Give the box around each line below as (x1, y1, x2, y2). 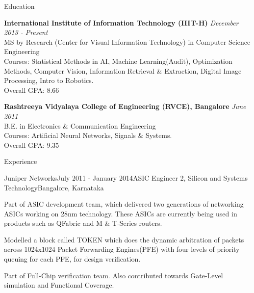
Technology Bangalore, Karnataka (4, 182, 104, 192)
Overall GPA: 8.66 (4, 84, 59, 95)
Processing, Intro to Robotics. (4, 75, 94, 85)
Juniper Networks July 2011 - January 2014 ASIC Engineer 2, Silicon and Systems (4, 172, 248, 183)
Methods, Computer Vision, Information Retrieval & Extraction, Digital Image (4, 65, 242, 76)
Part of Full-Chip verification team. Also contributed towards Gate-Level (4, 270, 223, 280)
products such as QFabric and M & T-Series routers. (4, 218, 162, 228)
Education (4, 1, 35, 11)
